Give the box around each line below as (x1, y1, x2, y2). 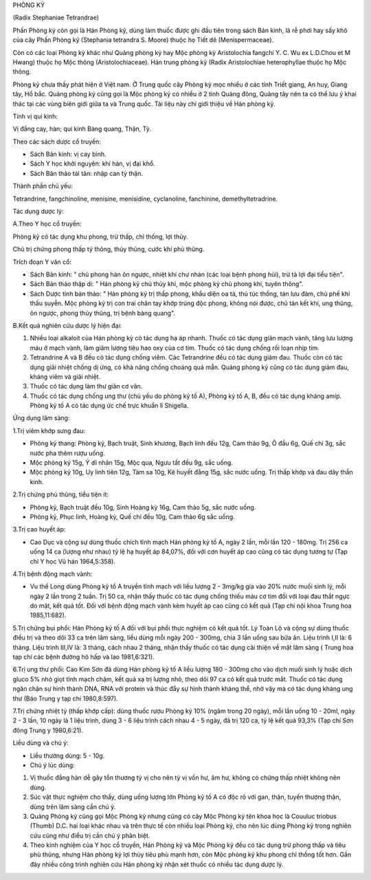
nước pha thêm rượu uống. (30, 449, 106, 457)
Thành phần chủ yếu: (12, 182, 74, 190)
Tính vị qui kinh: (12, 112, 58, 120)
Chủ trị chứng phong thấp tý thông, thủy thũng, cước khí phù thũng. (12, 245, 205, 254)
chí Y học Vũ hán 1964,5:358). (30, 557, 116, 565)
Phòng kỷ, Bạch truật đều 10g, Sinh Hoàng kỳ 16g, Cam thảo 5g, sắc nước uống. (30, 503, 256, 511)
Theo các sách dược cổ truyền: (12, 137, 101, 146)
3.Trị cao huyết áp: (12, 525, 66, 533)
